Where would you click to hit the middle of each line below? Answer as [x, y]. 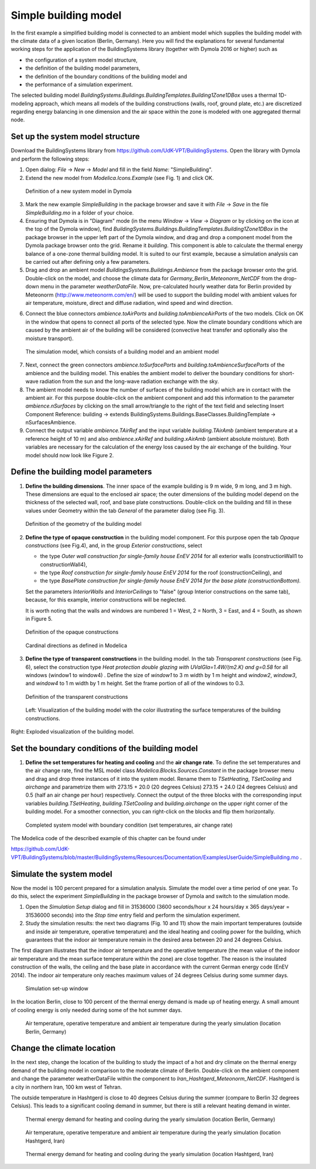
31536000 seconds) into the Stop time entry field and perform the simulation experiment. [133, 915]
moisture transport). [49, 338]
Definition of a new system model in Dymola [78, 191]
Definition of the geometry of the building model [83, 524]
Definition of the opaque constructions [72, 632]
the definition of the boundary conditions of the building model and [106, 76]
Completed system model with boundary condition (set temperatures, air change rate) [129, 825]
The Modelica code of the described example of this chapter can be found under [108, 838]
